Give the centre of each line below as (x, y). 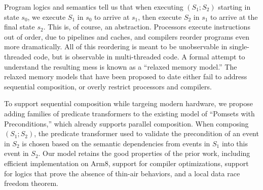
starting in (234, 7)
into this (235, 143)
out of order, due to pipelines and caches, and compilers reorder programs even (127, 36)
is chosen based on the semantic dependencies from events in (116, 143)
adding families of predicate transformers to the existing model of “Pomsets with (129, 113)
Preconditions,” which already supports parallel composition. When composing (126, 123)
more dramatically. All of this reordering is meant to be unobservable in (116, 46)
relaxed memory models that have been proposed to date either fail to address (126, 76)
